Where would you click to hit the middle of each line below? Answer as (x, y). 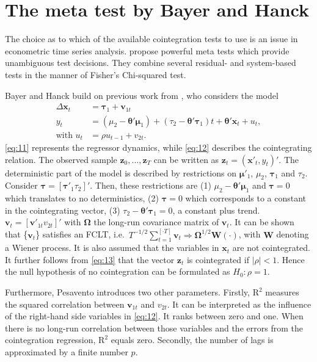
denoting (293, 234)
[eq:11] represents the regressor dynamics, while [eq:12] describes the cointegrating (158, 147)
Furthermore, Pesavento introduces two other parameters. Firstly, (127, 292)
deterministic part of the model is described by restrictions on (121, 172)
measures (282, 292)
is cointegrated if (218, 259)
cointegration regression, (50, 340)
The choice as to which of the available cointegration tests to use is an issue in (151, 39)
